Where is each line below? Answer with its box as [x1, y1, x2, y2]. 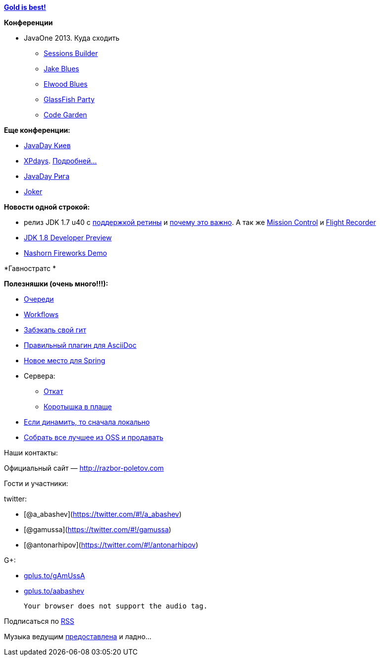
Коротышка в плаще [44, 402, 112, 411]
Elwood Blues [44, 80, 88, 88]
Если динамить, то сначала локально [24, 418, 150, 426]
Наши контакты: [4, 448, 58, 457]
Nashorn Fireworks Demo [24, 249, 107, 257]
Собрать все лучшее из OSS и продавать [24, 433, 163, 441]
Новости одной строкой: [4, 203, 90, 211]
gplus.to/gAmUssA [24, 571, 85, 580]
